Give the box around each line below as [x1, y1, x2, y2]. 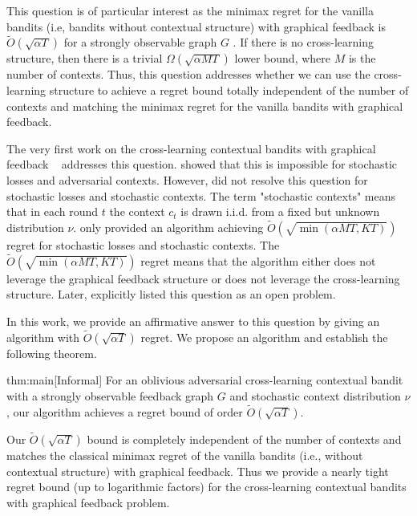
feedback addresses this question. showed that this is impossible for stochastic [6, 156, 398, 173]
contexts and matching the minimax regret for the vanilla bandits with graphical [6, 97, 403, 114]
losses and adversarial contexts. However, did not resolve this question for [6, 171, 368, 188]
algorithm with [6, 328, 80, 345]
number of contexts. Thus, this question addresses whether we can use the [6, 66, 370, 83]
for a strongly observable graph [63, 34, 217, 51]
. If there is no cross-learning [233, 34, 374, 51]
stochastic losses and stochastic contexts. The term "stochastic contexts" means [6, 187, 395, 204]
